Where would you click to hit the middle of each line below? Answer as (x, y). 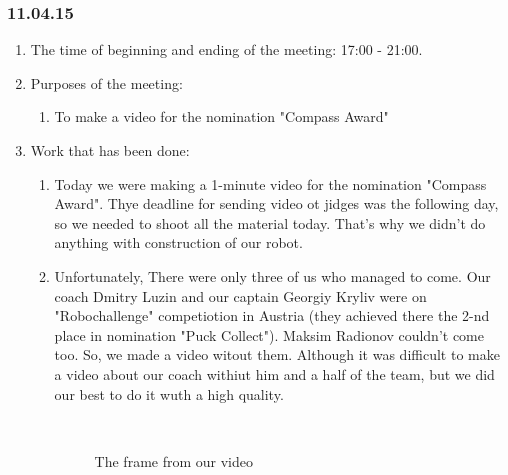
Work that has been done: (110, 150)
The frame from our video (173, 460)
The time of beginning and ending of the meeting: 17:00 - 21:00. (226, 49)
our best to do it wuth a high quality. (169, 393)
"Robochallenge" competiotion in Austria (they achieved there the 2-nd (272, 315)
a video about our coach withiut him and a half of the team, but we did (274, 373)
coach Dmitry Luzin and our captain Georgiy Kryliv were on (240, 295)
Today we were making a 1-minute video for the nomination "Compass (270, 183)
